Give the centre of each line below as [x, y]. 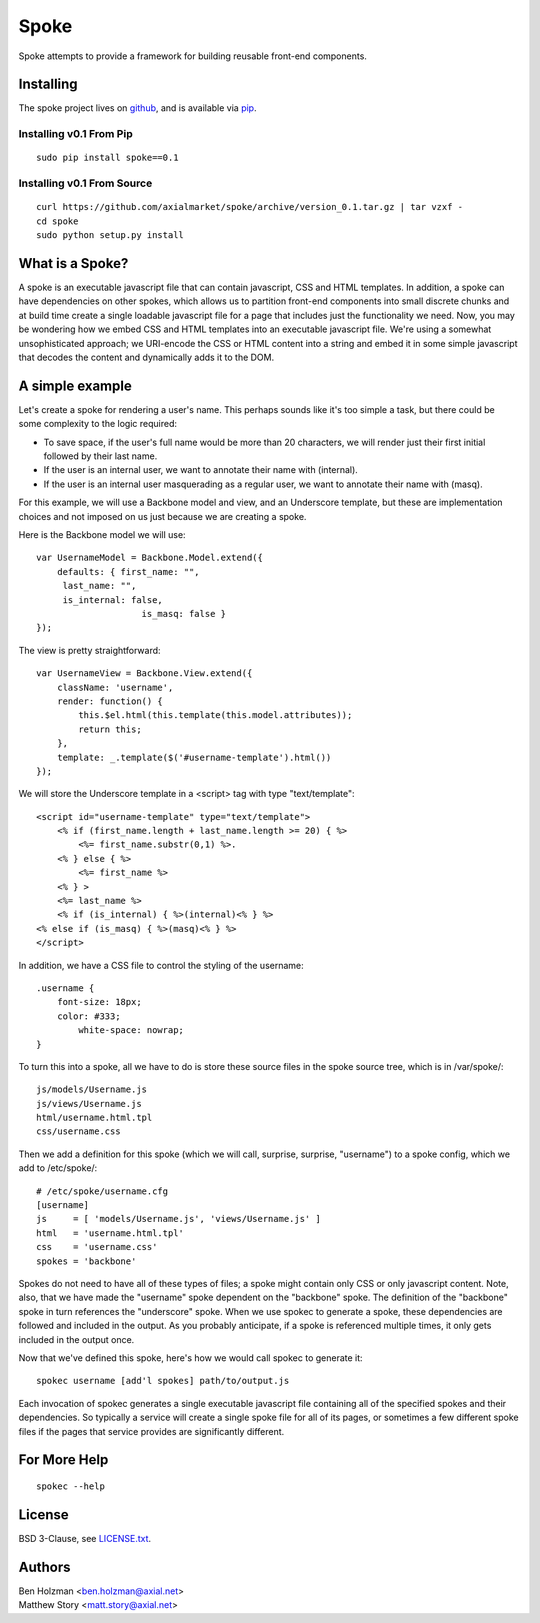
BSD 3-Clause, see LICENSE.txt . [85, 1538]
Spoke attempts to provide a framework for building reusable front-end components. [192, 56]
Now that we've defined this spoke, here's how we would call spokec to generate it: [191, 1357]
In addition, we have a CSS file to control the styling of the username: [161, 965]
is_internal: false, [113, 599]
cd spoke [57, 221]
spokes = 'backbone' [86, 1261]
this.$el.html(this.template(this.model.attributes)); [215, 715]
